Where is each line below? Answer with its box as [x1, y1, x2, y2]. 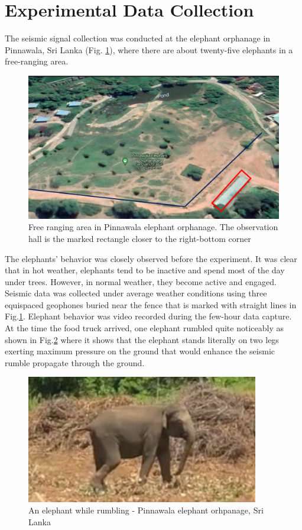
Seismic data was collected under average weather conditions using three [5, 287, 267, 299]
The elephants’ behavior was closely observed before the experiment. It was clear [5, 252, 297, 264]
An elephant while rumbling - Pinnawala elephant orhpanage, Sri [28, 504, 264, 516]
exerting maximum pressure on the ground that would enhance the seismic [5, 345, 275, 357]
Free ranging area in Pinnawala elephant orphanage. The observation [28, 221, 278, 233]
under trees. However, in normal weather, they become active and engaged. [5, 275, 277, 287]
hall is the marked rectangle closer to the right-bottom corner [28, 232, 251, 244]
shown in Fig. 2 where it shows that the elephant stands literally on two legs [5, 333, 279, 345]
